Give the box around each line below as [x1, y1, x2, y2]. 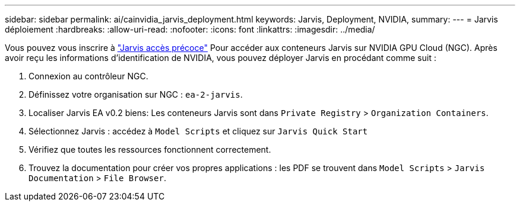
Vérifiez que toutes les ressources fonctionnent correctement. [28, 144, 271, 154]
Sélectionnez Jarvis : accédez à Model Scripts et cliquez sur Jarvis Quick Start [28, 126, 368, 136]
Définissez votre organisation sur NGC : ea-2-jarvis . [28, 89, 243, 99]
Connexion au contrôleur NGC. [28, 71, 148, 81]
